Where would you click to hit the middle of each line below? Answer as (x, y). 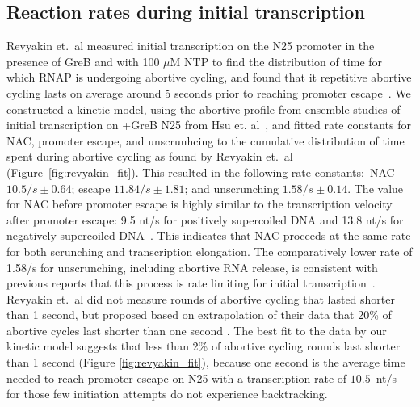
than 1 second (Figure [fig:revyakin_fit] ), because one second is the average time (206, 362)
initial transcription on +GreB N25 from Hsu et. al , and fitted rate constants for (209, 125)
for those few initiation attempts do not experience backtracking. (167, 394)
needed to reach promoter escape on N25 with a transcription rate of (177, 378)
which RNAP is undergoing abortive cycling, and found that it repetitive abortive (209, 77)
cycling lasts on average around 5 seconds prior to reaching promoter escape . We (209, 92)
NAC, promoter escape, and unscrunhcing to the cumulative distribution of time (206, 140)
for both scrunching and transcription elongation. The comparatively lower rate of (210, 251)
